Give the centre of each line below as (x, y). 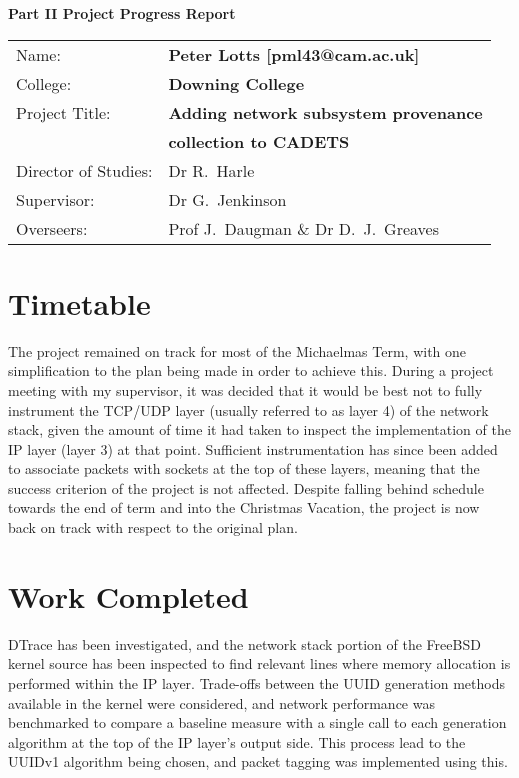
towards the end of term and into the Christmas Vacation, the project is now (244, 507)
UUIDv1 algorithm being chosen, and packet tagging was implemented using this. (258, 761)
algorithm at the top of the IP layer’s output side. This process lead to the (237, 741)
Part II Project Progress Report (122, 13)
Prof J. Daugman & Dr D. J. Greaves (303, 228)
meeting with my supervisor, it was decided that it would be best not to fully (245, 389)
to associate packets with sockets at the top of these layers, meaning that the (244, 468)
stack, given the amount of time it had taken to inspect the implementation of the (259, 429)
